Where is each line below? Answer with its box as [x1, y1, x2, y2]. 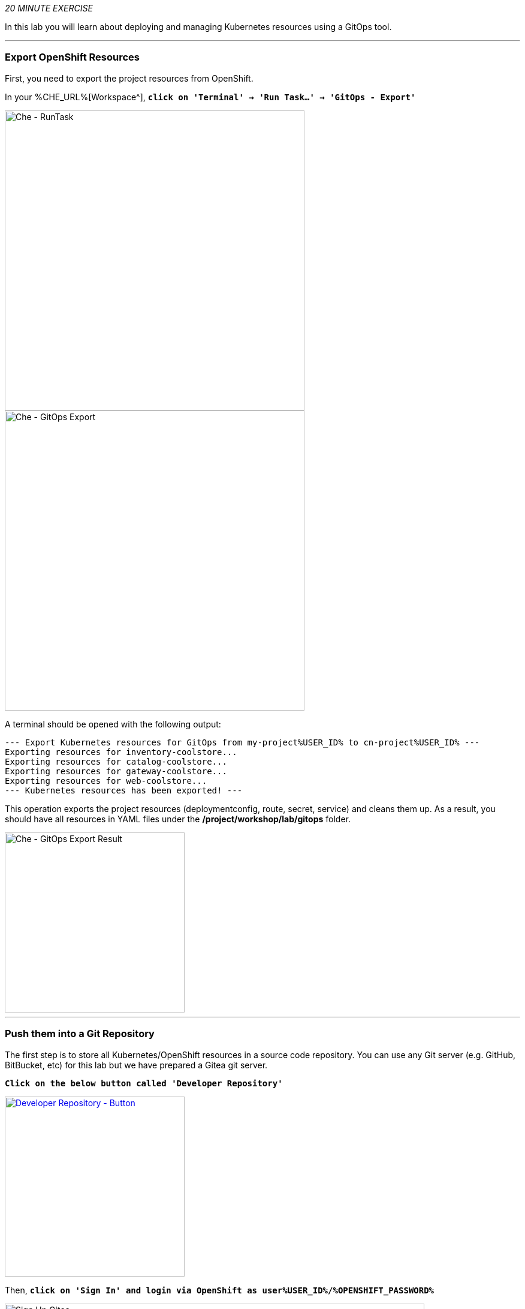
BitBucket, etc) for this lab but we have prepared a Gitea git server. [5, 1059, 268, 1070]
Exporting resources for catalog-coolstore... [5, 756, 227, 766]
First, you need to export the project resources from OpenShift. [5, 73, 254, 83]
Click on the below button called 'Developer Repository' [5, 1078, 283, 1088]
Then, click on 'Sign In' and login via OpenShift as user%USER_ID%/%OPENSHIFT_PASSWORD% [5, 1284, 435, 1295]
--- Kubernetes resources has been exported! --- [5, 785, 243, 795]
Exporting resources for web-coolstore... [5, 775, 207, 786]
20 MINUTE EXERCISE [5, 3, 93, 13]
